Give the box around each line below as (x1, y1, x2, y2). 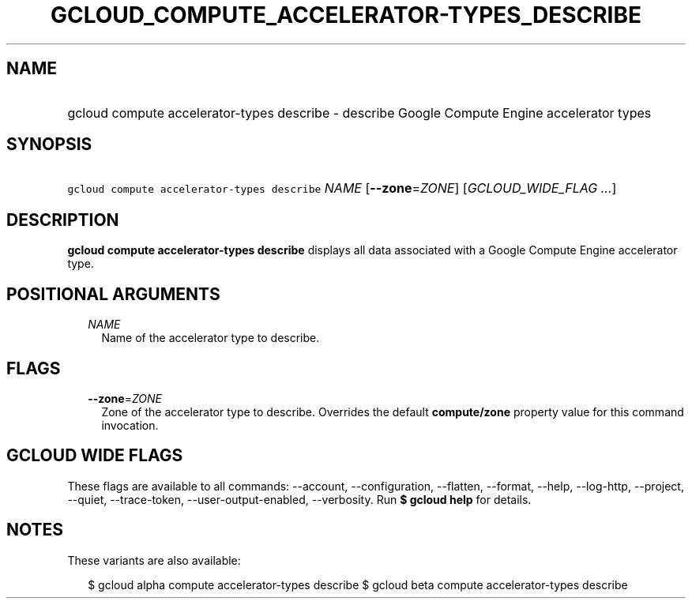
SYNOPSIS (6, 134, 92, 155)
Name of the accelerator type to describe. (101, 331, 320, 345)
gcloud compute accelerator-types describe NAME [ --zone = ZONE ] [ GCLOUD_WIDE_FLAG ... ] (67, 180, 617, 197)
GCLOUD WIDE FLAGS (6, 445, 183, 466)
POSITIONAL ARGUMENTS (6, 284, 220, 304)
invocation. (101, 418, 159, 432)
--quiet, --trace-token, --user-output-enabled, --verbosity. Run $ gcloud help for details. (67, 492, 532, 506)
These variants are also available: (67, 553, 241, 567)
